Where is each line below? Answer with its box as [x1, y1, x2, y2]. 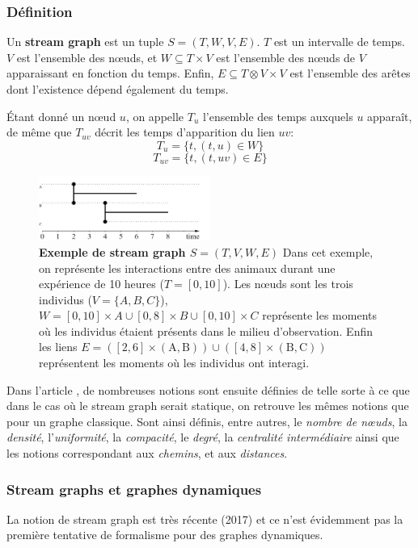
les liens [39, 338, 78, 355]
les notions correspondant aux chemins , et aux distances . [6, 445, 288, 462]
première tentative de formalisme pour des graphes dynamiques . [6, 526, 323, 543]
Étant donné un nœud [6, 107, 116, 124]
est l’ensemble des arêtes [289, 65, 411, 82]
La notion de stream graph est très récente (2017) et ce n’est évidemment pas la [6, 510, 403, 527]
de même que [6, 123, 72, 140]
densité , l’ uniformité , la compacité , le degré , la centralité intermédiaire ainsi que [6, 429, 399, 446]
